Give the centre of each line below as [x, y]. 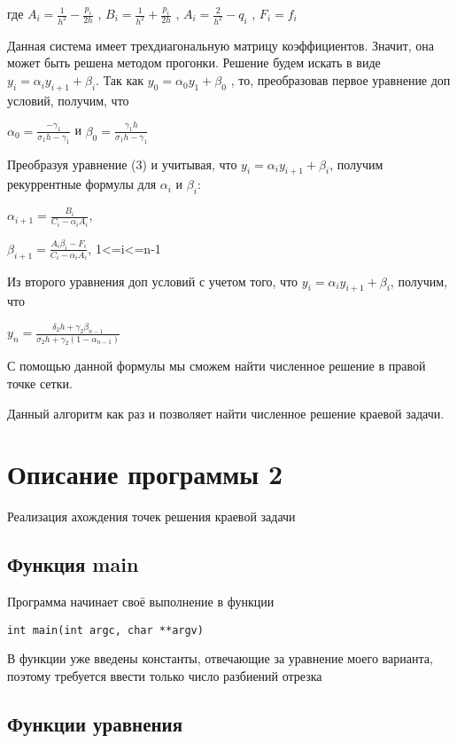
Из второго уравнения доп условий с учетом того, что [153, 281]
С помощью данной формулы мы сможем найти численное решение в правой [217, 366]
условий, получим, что [68, 100]
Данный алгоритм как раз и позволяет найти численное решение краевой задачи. [226, 413]
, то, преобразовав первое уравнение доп [341, 80]
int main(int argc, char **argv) [105, 630]
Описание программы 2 [145, 474]
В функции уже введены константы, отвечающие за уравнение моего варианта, [220, 658]
